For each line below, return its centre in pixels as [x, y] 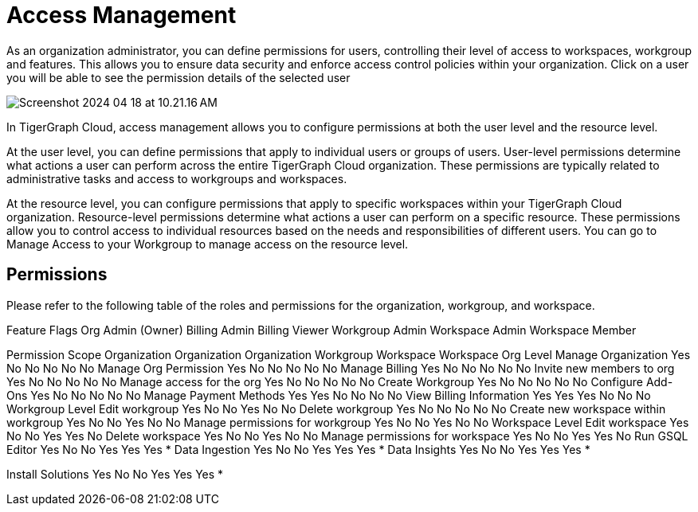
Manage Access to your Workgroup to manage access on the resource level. [208, 244]
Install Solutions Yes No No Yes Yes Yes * [115, 474]
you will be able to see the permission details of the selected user [178, 77]
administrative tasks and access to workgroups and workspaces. [177, 178]
